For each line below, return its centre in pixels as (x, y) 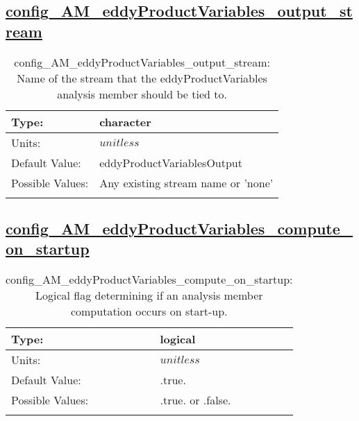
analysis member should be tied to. (142, 94)
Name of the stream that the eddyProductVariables (142, 78)
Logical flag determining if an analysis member (149, 295)
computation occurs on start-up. (149, 311)
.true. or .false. (195, 400)
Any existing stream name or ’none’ (186, 182)
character (125, 121)
